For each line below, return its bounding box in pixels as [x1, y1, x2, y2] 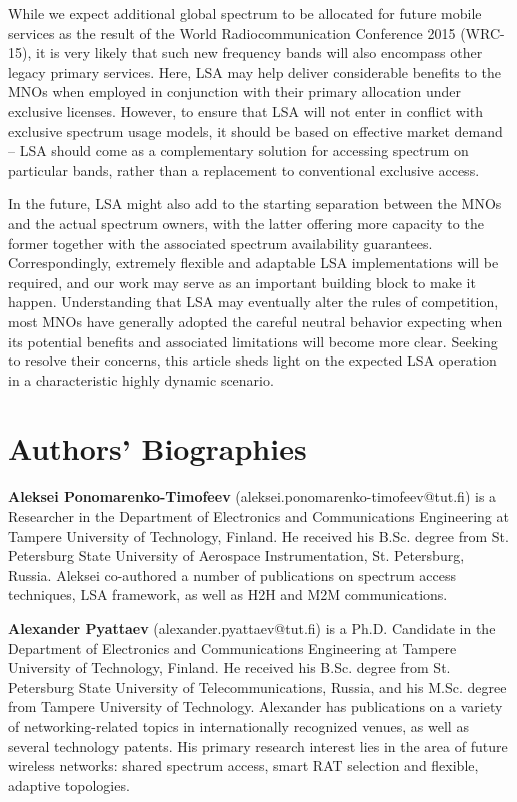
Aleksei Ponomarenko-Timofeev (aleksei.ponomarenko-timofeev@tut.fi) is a [8, 486, 497, 507]
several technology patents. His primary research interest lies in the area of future [8, 735, 508, 756]
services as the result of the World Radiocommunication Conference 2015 [8, 22, 456, 43]
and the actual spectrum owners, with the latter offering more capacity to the [8, 212, 484, 233]
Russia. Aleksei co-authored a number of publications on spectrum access [8, 564, 457, 585]
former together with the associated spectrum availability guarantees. [8, 232, 433, 253]
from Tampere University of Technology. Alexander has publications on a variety [8, 696, 503, 717]
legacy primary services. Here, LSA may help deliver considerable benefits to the [8, 61, 502, 82]
